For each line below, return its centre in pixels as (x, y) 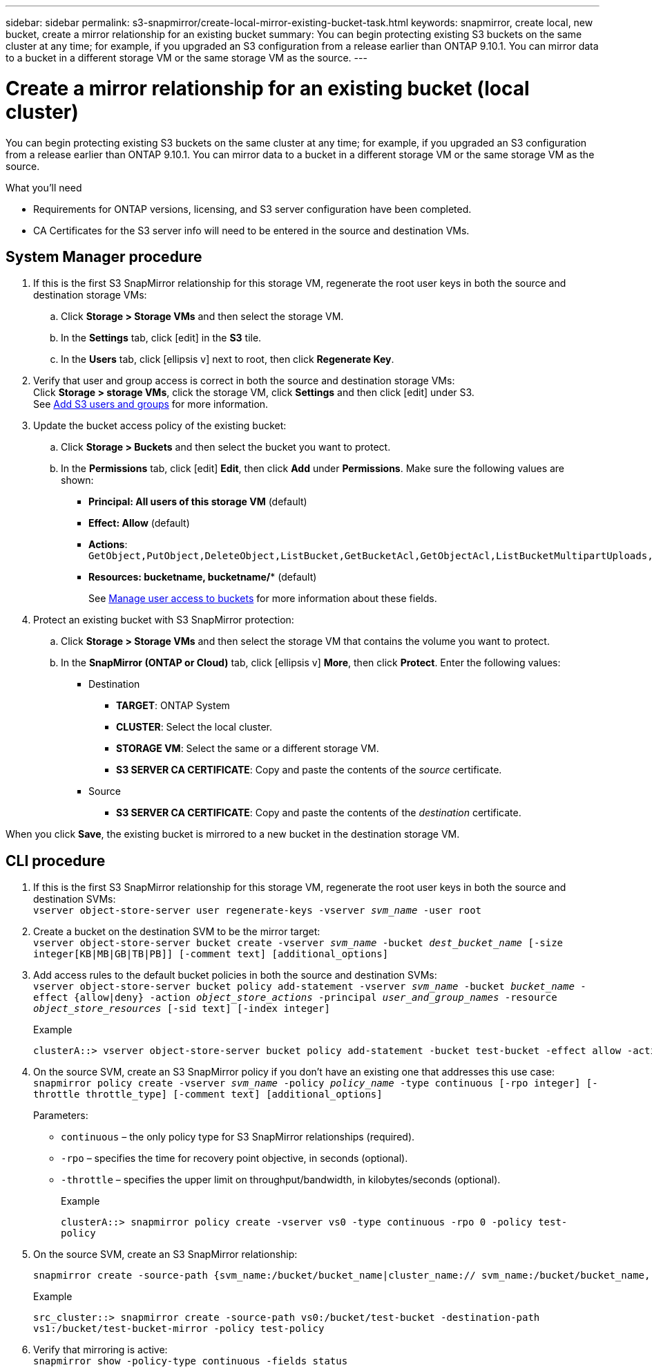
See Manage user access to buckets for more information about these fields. (263, 599)
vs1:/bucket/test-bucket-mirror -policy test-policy (179, 1329)
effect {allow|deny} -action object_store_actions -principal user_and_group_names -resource (295, 998)
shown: (77, 480)
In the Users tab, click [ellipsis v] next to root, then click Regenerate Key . (228, 359)
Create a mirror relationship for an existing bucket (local (268, 88)
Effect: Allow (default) (139, 523)
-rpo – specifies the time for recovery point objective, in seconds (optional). (234, 1158)
